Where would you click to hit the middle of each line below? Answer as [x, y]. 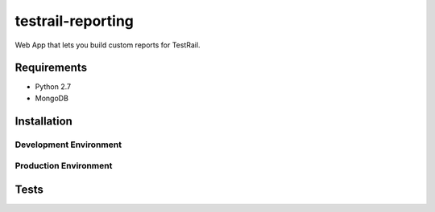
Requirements [51, 68]
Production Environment [64, 166]
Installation [43, 121]
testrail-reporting [75, 21]
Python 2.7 [53, 87]
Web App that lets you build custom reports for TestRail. [108, 45]
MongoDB [52, 98]
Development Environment [68, 145]
